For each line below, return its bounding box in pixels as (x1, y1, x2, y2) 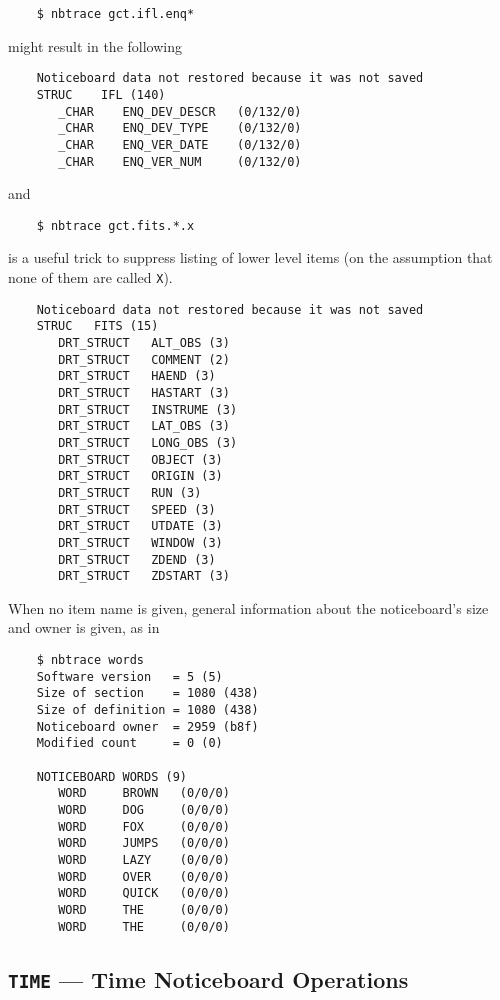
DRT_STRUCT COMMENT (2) (58, 352, 230, 367)
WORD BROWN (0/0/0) (58, 786, 230, 801)
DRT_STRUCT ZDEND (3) (58, 552, 216, 567)
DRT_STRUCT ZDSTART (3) (58, 569, 230, 584)
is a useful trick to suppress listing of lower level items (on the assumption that (8, 247, 493, 268)
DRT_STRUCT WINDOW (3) (58, 535, 223, 550)
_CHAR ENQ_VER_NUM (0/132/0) (58, 154, 302, 169)
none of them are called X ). (8, 267, 173, 288)
